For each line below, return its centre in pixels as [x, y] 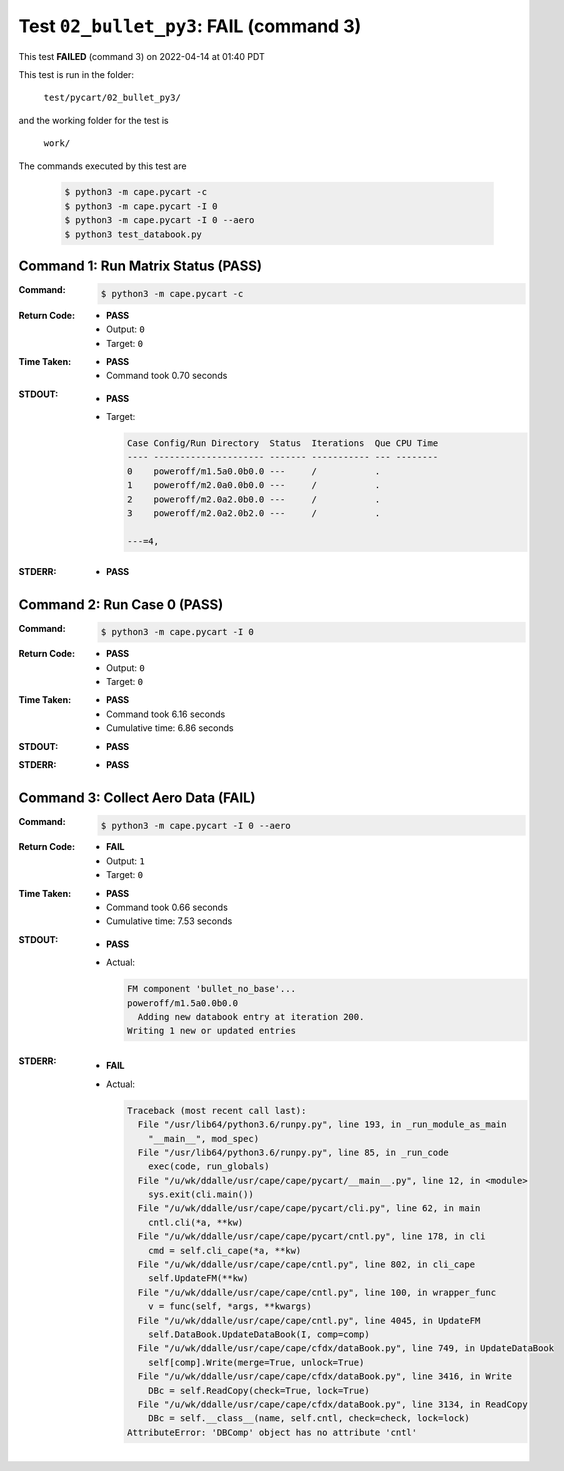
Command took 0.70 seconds [167, 376]
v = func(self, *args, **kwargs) [230, 1306]
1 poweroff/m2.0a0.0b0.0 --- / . [253, 485]
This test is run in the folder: [76, 74]
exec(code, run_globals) [209, 1166]
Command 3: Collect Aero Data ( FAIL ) [137, 797]
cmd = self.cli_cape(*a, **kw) [225, 1250]
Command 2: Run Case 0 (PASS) [121, 604]
